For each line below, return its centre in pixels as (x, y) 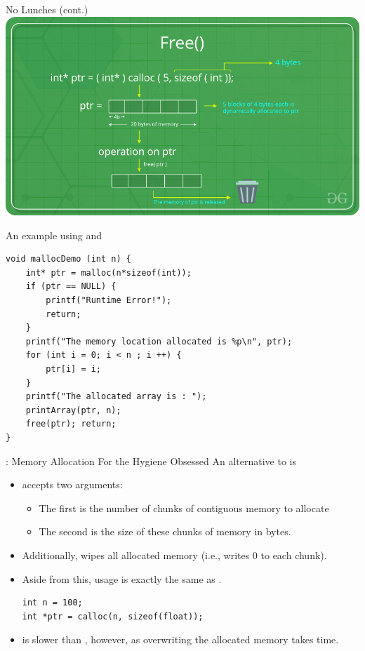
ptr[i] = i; (74, 369)
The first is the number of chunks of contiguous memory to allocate (184, 508)
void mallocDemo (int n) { (68, 259)
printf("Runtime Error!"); (109, 301)
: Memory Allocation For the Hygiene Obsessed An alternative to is (151, 461)
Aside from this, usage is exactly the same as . (122, 578)
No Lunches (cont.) (47, 9)
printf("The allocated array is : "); (116, 397)
